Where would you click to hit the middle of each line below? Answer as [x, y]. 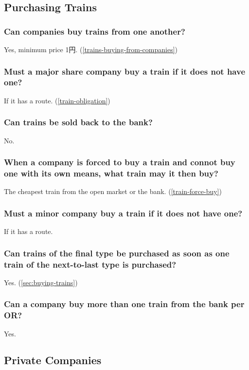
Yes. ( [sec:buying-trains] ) [41, 282]
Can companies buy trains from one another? [95, 31]
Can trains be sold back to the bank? [78, 122]
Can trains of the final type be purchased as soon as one [117, 253]
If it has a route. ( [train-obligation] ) [57, 100]
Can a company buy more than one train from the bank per [124, 304]
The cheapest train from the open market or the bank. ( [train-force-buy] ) [113, 191]
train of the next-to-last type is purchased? [90, 264]
